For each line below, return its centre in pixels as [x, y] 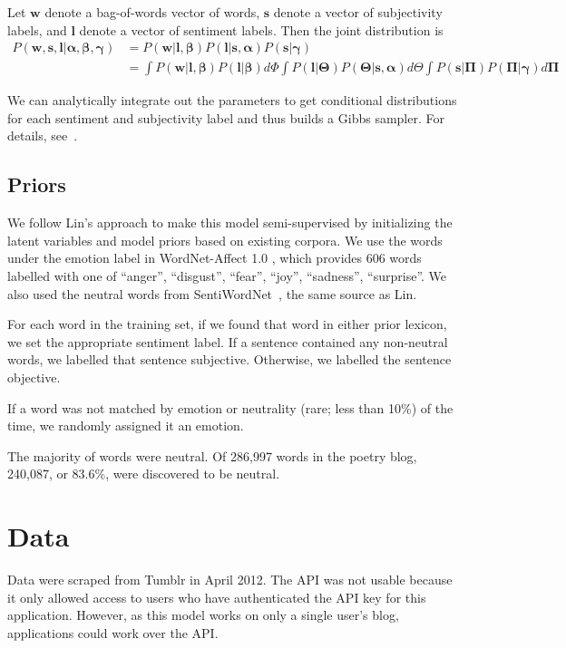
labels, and [37, 29]
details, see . [43, 135]
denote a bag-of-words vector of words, [152, 12]
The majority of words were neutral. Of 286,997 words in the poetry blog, [212, 455]
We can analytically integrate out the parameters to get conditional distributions [232, 100]
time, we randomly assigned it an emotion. [126, 426]
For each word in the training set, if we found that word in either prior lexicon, [227, 324]
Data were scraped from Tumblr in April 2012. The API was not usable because [230, 580]
